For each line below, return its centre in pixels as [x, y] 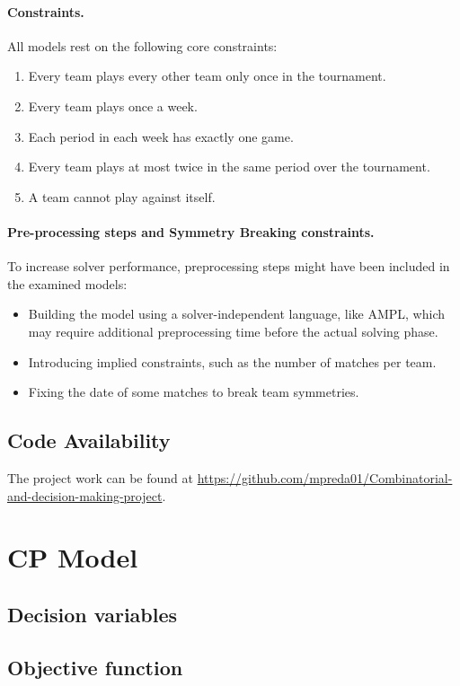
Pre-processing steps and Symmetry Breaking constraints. [191, 231]
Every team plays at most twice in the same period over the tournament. [229, 167]
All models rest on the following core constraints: [142, 45]
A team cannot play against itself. [122, 196]
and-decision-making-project [85, 495]
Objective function [95, 667]
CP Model [73, 557]
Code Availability [89, 440]
